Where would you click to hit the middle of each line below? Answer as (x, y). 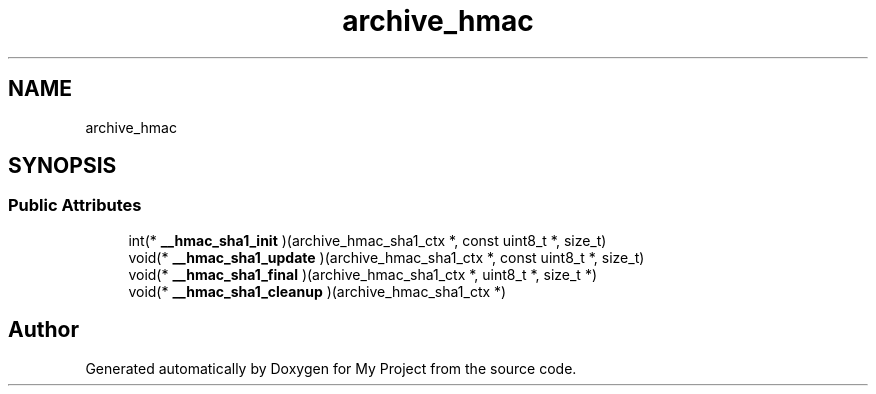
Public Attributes (75, 205)
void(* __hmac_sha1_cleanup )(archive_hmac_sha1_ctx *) (317, 291)
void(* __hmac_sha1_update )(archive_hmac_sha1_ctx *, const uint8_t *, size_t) (386, 257)
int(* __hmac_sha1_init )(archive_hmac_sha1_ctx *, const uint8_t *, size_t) (367, 240)
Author (43, 330)
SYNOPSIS (62, 166)
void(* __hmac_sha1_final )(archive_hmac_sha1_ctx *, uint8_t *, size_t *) (362, 274)
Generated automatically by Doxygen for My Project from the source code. (331, 368)
